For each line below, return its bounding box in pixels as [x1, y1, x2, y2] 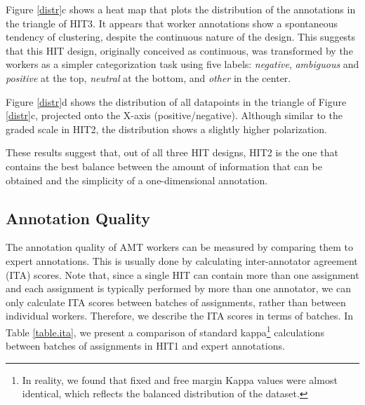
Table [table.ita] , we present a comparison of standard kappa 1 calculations [6, 322, 324, 339]
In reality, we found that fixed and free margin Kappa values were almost [22, 372, 338, 387]
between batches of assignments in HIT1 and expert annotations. [6, 338, 285, 353]
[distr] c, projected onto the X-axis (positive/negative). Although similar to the [6, 108, 343, 123]
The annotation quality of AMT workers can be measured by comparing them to [6, 240, 353, 254]
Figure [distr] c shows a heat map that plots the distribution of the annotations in [6, 2, 356, 16]
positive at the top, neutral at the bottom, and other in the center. [6, 70, 291, 85]
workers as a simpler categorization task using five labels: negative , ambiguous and [6, 57, 359, 71]
